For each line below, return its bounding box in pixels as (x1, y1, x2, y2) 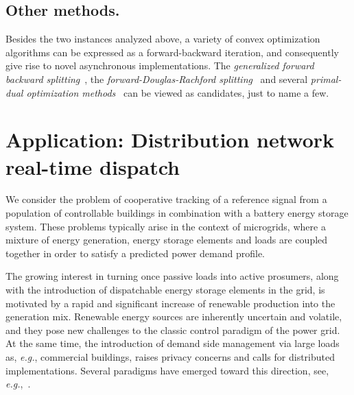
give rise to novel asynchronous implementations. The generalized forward (5, 58, 314, 73)
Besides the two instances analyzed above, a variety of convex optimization (5, 32, 320, 46)
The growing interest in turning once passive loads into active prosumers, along (5, 269, 339, 283)
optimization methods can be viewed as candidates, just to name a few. (26, 85, 329, 99)
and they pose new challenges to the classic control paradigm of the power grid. (5, 322, 340, 337)
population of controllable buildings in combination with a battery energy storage (5, 206, 349, 220)
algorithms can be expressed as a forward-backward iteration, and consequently (5, 45, 339, 59)
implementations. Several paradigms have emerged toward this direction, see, (5, 363, 329, 377)
